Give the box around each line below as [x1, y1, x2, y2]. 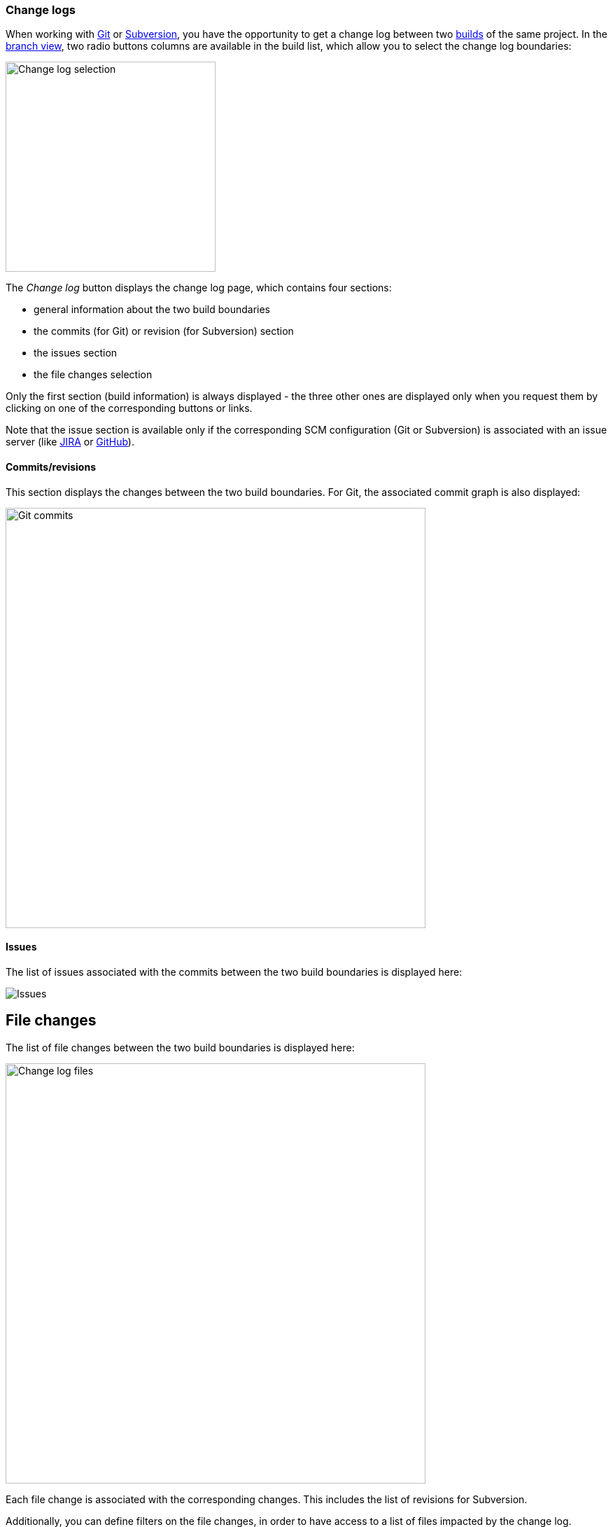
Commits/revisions [6, 460, 97, 473]
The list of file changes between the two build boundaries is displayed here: [6, 1041, 355, 1053]
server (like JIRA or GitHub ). [6, 436, 134, 448]
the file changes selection [34, 368, 153, 381]
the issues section [34, 347, 118, 359]
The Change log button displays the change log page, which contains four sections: [6, 282, 392, 294]
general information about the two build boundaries [34, 303, 271, 316]
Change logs [6, 3, 76, 17]
